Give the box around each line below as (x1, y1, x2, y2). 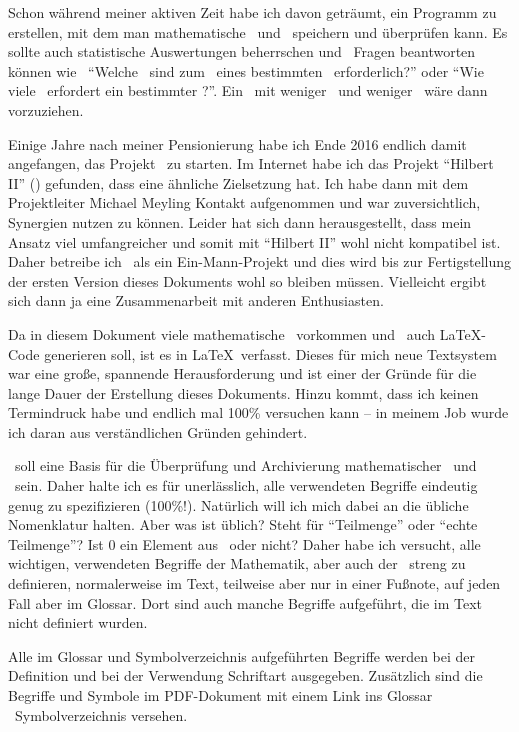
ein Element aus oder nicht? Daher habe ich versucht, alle (120, 533, 481, 554)
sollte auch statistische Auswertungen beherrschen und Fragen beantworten (8, 41, 476, 62)
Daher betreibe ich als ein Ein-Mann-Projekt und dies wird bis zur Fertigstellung (8, 251, 512, 272)
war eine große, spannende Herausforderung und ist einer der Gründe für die (8, 363, 477, 384)
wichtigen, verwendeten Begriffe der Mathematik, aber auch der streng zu (8, 553, 466, 574)
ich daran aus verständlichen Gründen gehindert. (8, 421, 308, 442)
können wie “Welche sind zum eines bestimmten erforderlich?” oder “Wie (8, 60, 484, 81)
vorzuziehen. (8, 99, 84, 120)
